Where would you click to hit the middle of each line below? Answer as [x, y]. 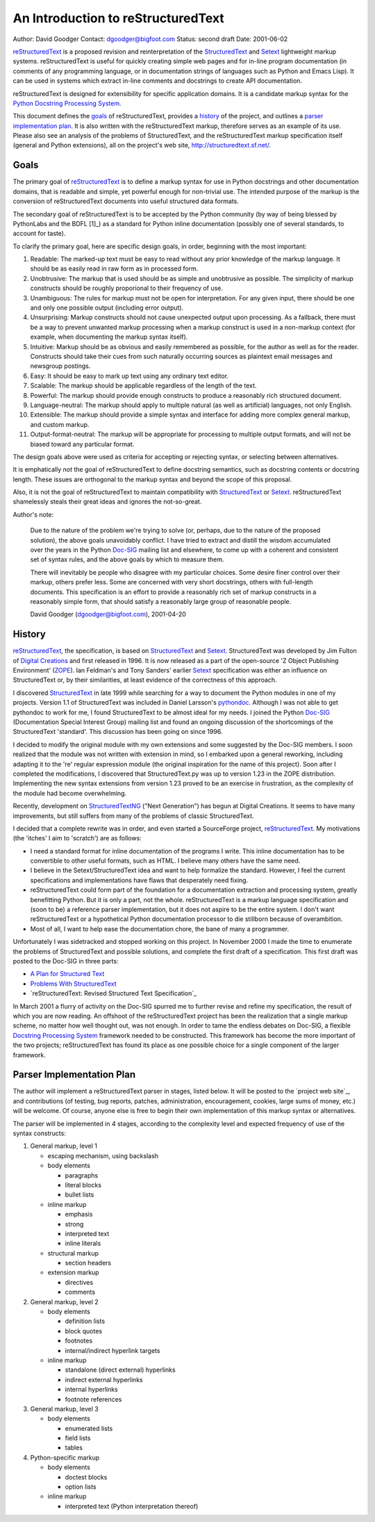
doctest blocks [86, 1477]
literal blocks [83, 1185]
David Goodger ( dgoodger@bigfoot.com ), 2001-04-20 [108, 614]
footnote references [93, 1399]
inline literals [83, 1243]
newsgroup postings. [60, 366]
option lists [81, 1487]
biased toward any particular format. [82, 444]
